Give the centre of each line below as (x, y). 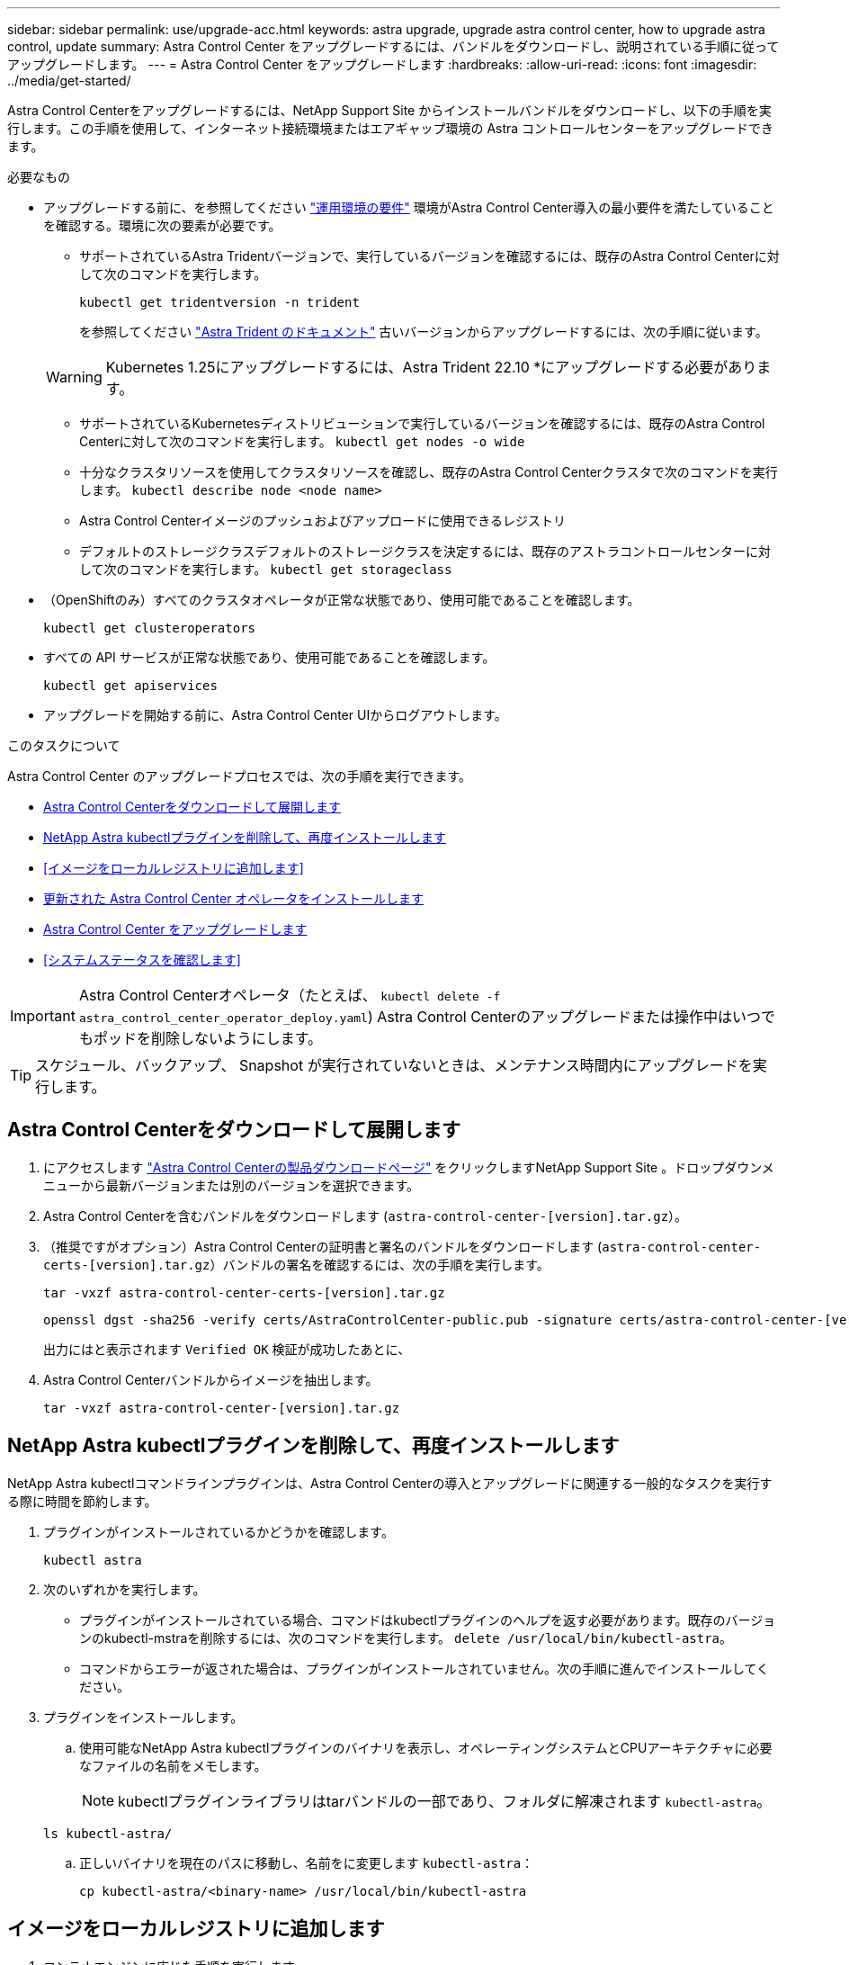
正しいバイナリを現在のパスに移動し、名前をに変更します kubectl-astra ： (307, 1862)
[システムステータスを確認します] (142, 960)
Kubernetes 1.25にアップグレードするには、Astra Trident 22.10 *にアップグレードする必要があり (431, 367)
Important (43, 1016)
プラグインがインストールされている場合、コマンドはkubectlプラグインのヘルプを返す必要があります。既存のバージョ (428, 1620)
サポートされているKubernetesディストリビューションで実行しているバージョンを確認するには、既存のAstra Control (422, 423)
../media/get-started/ (69, 81)
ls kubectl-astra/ (108, 1833)
